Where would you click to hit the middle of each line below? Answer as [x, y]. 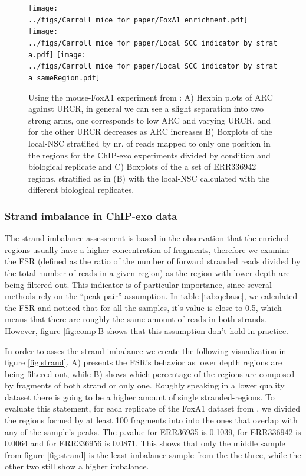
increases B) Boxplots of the [221, 132]
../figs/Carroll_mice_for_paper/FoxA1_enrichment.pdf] [138, 20]
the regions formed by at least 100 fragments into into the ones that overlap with [151, 420]
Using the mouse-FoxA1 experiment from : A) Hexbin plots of [140, 97]
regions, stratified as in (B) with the [94, 178]
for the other [51, 132]
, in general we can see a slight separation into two [172, 109]
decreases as [126, 132]
